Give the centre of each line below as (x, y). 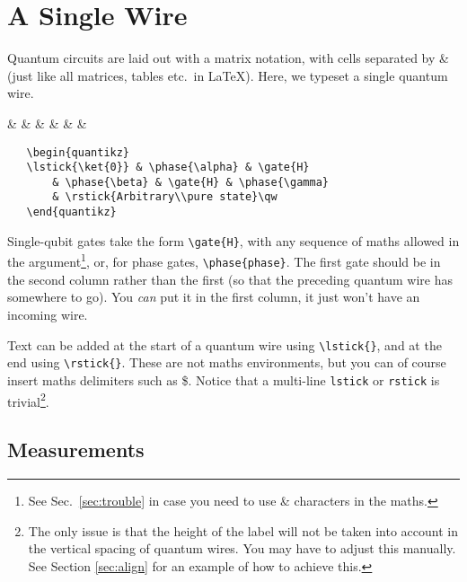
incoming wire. (48, 314)
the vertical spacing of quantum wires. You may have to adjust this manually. (242, 548)
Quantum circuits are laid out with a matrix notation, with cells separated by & (228, 58)
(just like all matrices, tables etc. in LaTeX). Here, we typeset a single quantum (228, 75)
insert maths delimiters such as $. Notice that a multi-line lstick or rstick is (224, 379)
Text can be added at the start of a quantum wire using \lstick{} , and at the (225, 344)
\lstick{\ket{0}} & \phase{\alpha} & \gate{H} (168, 168)
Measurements (76, 450)
